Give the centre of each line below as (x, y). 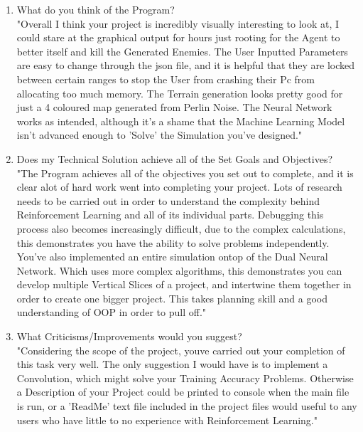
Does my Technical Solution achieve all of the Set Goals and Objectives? (175, 158)
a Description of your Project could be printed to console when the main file (183, 392)
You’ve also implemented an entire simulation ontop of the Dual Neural (172, 257)
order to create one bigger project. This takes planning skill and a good (172, 298)
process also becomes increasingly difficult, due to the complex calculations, (181, 228)
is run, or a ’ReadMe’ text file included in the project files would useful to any (187, 406)
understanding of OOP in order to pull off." (112, 312)
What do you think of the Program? (96, 9)
